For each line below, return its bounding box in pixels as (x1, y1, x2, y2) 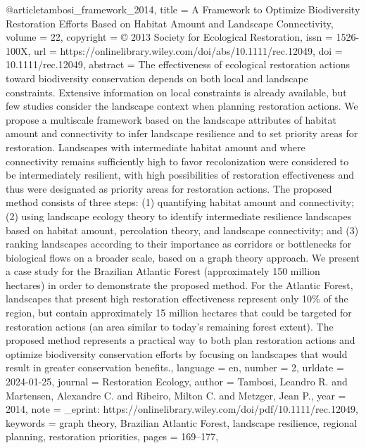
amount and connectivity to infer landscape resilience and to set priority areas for (6, 126, 358, 141)
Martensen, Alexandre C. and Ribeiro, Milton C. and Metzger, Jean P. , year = (6, 388, 346, 402)
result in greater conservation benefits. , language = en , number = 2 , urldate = (6, 360, 344, 375)
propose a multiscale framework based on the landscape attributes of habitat (6, 112, 336, 127)
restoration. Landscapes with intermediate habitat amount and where (6, 139, 305, 154)
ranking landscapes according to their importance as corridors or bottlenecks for (6, 236, 352, 251)
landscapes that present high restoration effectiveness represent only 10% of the (6, 291, 348, 306)
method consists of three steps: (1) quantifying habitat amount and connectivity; (6, 195, 355, 210)
